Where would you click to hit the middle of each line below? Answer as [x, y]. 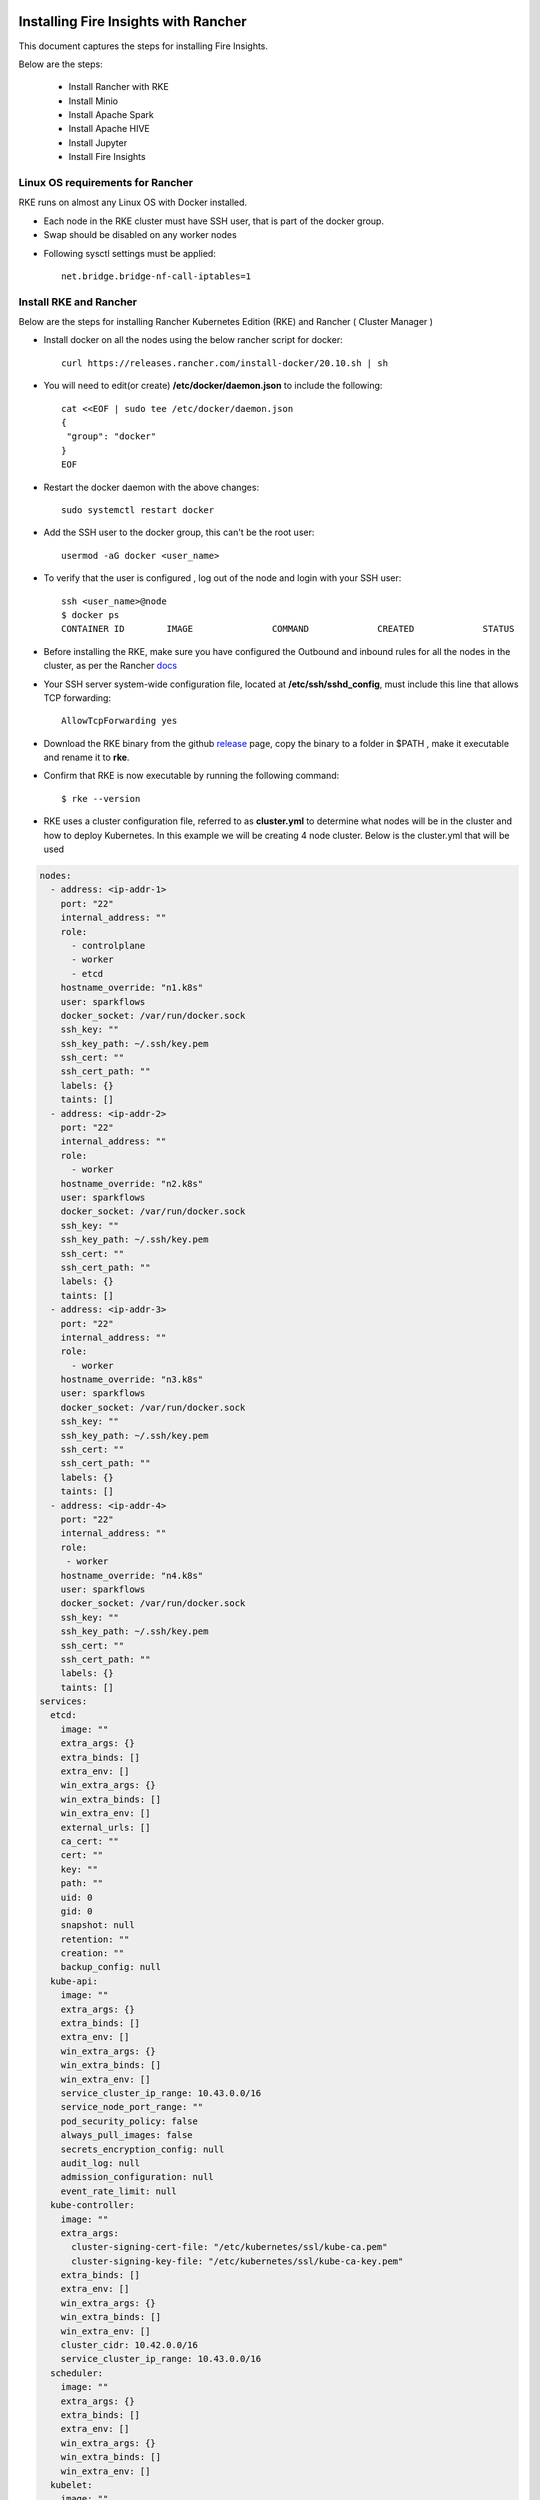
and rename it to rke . [86, 757]
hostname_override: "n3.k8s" [132, 1379]
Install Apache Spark [111, 115]
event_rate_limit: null [118, 2191]
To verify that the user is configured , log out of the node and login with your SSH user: [222, 578]
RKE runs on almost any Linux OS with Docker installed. [133, 202]
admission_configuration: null [137, 2177]
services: [63, 1701]
